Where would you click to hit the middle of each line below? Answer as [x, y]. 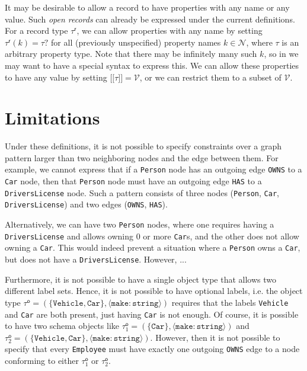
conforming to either [42, 361]
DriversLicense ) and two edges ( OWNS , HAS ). [86, 204]
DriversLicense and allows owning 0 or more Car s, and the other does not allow [152, 236]
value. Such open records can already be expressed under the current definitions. [150, 19]
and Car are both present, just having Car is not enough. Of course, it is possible [152, 314]
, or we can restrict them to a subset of [210, 77]
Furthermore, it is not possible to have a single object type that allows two [141, 279]
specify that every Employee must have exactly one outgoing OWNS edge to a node [152, 349]
